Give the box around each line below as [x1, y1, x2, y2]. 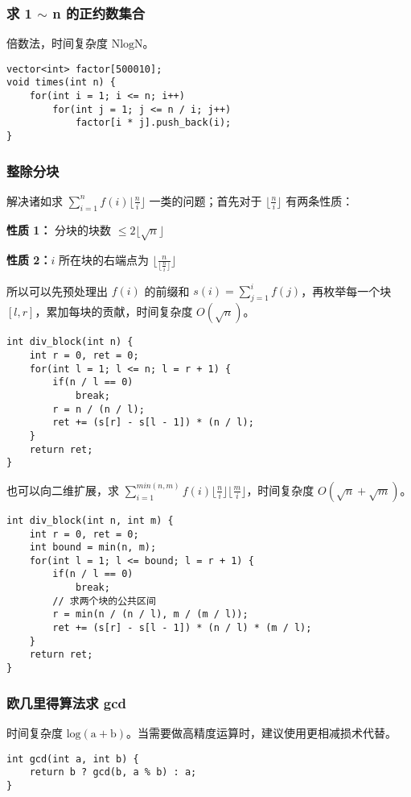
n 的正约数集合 [52, 2, 146, 23]
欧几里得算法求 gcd [6, 692, 127, 712]
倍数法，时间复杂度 [6, 35, 108, 52]
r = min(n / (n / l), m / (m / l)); [52, 608, 249, 621]
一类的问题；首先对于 [149, 192, 262, 209]
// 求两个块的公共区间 [52, 595, 156, 607]
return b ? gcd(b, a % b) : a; [29, 766, 197, 778]
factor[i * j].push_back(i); [75, 117, 232, 129]
